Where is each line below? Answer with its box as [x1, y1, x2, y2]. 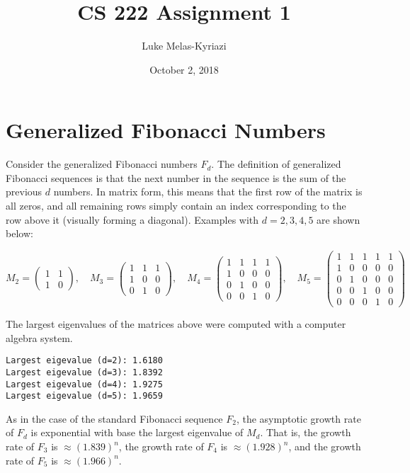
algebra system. [6, 330, 73, 345]
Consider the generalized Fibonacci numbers [6, 156, 198, 171]
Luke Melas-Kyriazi [142, 38, 227, 53]
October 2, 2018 [149, 62, 219, 76]
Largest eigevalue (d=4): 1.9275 [6, 379, 163, 389]
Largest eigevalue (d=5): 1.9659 [6, 391, 163, 401]
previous [6, 184, 42, 199]
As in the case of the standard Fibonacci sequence [6, 411, 223, 426]
